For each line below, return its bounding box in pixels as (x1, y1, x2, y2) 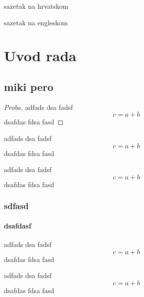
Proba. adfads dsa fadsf (4, 102, 73, 112)
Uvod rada (4, 46, 76, 66)
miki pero (4, 79, 54, 94)
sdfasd (4, 200, 29, 212)
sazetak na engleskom (4, 17, 68, 27)
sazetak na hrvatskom (4, 1, 69, 11)
